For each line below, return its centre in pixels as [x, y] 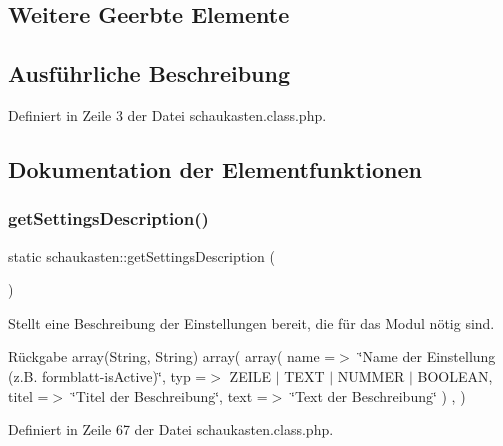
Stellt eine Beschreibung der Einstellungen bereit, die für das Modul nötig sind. [251, 322]
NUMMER [371, 375]
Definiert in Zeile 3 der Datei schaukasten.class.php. [167, 114]
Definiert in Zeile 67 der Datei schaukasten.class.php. [171, 429]
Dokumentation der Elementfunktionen [215, 168]
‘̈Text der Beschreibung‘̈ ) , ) [378, 395]
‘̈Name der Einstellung [427, 356]
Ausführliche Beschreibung [149, 73]
